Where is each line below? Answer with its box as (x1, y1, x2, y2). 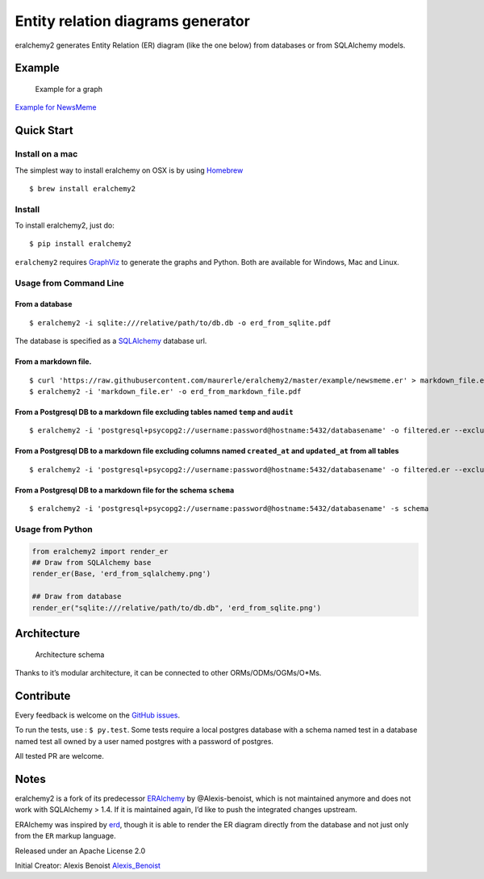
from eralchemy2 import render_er (31, 546, 169, 556)
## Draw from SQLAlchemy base (31, 558, 152, 567)
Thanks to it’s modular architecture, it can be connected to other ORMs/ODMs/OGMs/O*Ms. (15, 668, 322, 677)
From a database (15, 299, 73, 309)
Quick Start (15, 123, 73, 137)
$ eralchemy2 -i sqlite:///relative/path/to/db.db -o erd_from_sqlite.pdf (29, 318, 332, 327)
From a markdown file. (15, 357, 92, 366)
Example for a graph (35, 84, 102, 94)
